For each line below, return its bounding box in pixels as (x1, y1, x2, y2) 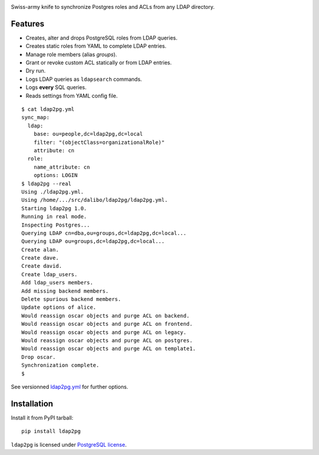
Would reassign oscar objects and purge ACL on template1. (21, 345, 196, 352)
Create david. (21, 263, 62, 270)
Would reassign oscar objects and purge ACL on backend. (21, 312, 190, 319)
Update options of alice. (21, 304, 97, 311)
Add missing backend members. (21, 287, 109, 294)
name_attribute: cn (33, 163, 90, 171)
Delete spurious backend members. (21, 296, 121, 303)
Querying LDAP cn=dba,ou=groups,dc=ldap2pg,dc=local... (21, 230, 187, 236)
